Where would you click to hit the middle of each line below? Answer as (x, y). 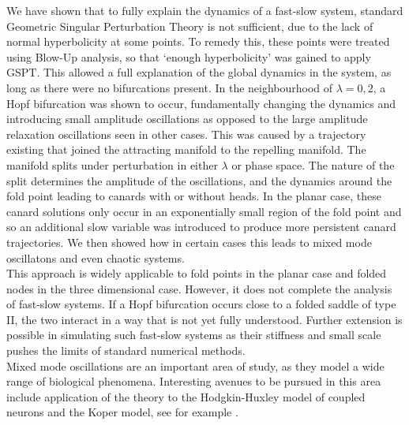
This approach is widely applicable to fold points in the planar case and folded (197, 273)
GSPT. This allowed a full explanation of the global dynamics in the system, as (199, 72)
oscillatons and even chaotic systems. (96, 257)
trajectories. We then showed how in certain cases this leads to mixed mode (189, 242)
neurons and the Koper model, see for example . (122, 412)
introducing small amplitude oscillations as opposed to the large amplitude (187, 119)
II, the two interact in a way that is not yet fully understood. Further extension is (204, 319)
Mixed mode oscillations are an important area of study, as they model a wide (195, 365)
